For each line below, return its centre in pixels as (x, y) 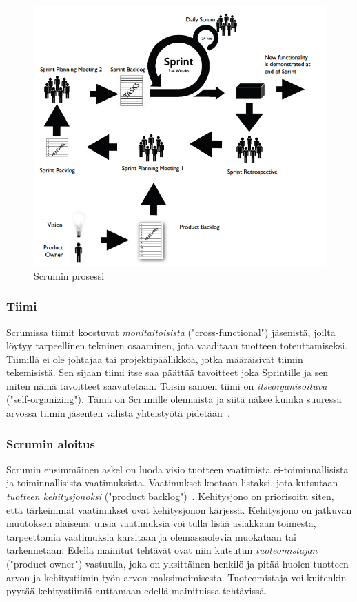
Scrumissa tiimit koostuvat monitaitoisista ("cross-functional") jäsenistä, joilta (171, 332)
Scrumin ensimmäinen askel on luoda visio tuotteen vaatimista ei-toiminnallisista (177, 469)
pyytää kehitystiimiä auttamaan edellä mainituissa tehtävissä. (137, 591)
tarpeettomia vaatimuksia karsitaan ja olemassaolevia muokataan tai (151, 536)
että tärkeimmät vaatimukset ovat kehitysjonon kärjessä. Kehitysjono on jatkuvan (179, 509)
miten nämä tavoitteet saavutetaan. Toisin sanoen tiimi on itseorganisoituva (167, 385)
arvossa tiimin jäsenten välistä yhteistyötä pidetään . (118, 413)
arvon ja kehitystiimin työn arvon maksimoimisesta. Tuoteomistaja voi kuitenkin (176, 577)
